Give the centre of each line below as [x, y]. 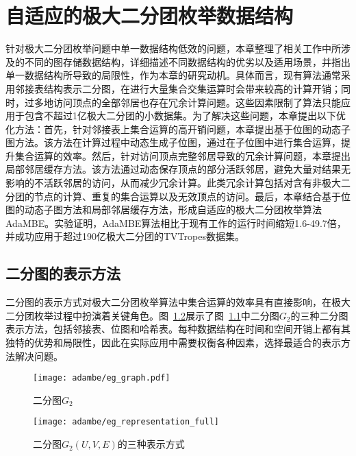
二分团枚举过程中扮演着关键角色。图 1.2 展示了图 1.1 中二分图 [142, 315]
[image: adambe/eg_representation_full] [126, 422]
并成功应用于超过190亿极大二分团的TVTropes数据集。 [125, 236]
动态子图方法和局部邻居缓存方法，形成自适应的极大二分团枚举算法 [173, 209]
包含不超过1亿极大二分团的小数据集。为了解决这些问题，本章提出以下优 [185, 116]
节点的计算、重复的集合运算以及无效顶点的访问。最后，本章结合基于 [187, 196]
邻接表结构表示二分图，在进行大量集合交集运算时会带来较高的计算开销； [178, 88]
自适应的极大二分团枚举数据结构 [150, 15]
